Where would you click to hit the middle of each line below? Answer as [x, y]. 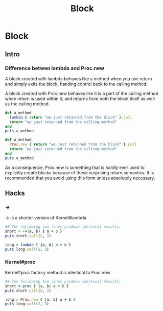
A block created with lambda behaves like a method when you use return [79, 78]
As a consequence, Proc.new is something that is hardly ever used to [75, 167]
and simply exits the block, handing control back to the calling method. [76, 84]
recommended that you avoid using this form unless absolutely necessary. [80, 178]
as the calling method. [27, 104]
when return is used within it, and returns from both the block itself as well [80, 98]
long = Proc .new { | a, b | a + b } [40, 299]
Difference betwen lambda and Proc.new [55, 68]
